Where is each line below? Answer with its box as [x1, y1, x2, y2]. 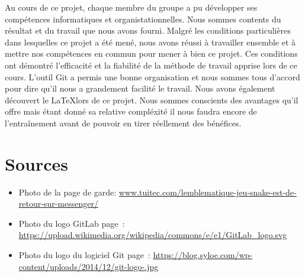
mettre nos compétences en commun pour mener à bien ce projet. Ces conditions [5, 47, 298, 60]
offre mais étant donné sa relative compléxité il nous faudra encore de [5, 105, 257, 118]
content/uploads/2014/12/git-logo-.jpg [18, 260, 159, 272]
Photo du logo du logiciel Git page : [18, 249, 150, 261]
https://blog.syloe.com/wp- [153, 249, 253, 261]
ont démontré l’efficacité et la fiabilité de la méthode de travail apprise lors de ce [5, 58, 297, 71]
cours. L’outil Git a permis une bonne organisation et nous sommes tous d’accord [5, 70, 300, 83]
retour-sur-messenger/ [18, 197, 98, 210]
